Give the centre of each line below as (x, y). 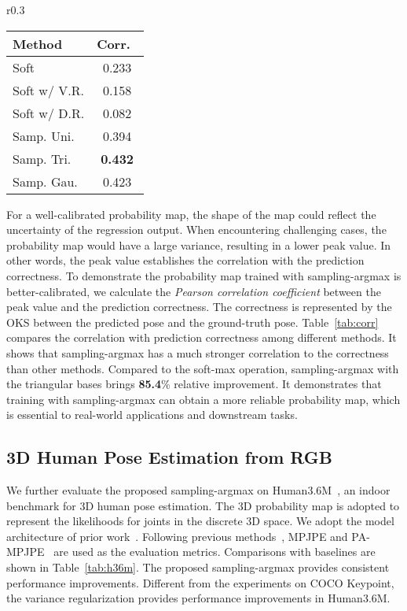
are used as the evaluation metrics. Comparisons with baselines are (214, 552)
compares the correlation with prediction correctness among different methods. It (202, 337)
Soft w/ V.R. (48, 90)
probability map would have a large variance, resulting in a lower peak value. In (199, 244)
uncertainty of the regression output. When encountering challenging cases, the (196, 230)
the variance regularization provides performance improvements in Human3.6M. (198, 598)
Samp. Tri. (42, 158)
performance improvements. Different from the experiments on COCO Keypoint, (200, 582)
